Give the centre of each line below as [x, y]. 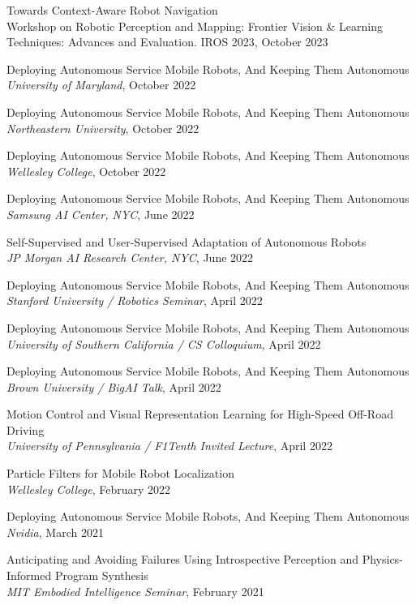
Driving [26, 429]
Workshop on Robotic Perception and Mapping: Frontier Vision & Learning [195, 26]
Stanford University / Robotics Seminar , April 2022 [135, 300]
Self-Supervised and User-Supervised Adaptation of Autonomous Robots [187, 241]
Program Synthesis [101, 575]
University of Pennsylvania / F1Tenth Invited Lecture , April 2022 [169, 446]
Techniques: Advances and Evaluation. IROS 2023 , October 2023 [167, 42]
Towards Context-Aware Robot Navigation [112, 10]
